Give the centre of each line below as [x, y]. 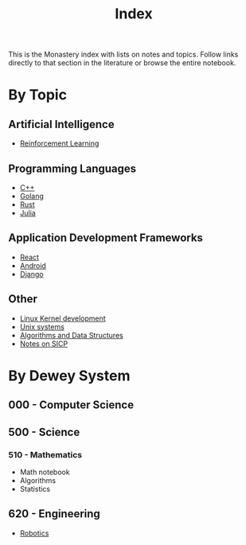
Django [31, 274]
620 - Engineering [55, 514]
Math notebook [45, 472]
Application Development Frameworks [105, 238]
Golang [31, 196]
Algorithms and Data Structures [71, 335]
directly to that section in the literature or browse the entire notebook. [122, 63]
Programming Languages [72, 168]
